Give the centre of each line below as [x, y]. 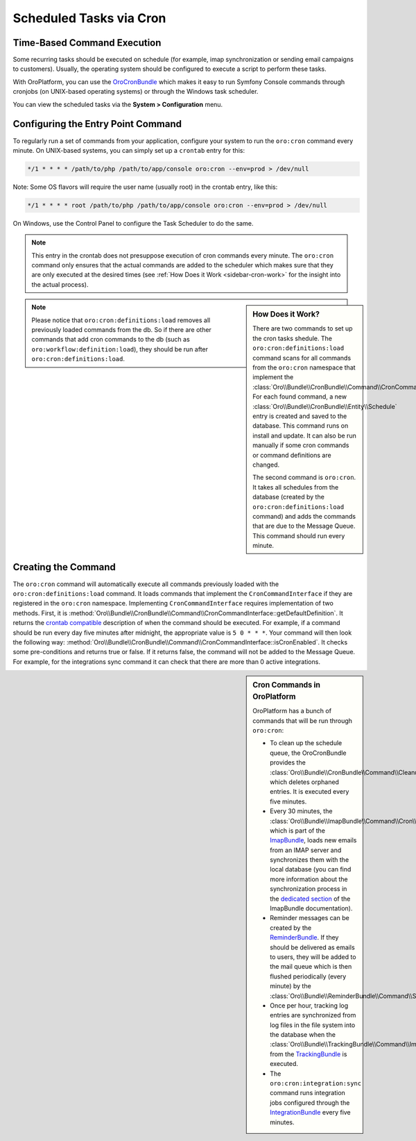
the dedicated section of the [310, 899]
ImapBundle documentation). [311, 908]
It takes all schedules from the [296, 487]
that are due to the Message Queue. [304, 526]
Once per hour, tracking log [309, 1005]
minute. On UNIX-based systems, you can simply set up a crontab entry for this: [129, 150]
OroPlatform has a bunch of [292, 711]
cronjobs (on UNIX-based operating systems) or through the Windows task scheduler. [136, 92]
